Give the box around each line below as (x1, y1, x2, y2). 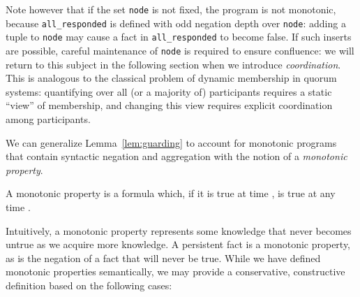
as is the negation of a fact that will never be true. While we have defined (6, 250, 321, 265)
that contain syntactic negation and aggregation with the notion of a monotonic (6, 149, 347, 164)
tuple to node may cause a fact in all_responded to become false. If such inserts (6, 29, 352, 44)
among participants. (6, 112, 91, 126)
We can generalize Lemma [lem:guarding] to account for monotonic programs (6, 135, 337, 150)
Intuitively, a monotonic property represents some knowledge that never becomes (6, 223, 352, 238)
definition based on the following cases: (6, 277, 172, 292)
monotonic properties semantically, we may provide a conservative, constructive (6, 264, 345, 279)
